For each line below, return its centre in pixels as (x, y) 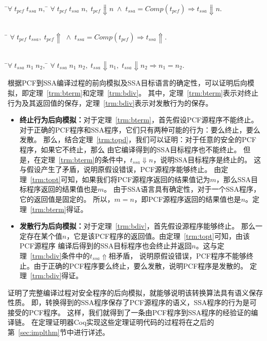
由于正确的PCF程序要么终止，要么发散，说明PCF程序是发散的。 (141, 265)
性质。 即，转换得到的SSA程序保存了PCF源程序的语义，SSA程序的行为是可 (132, 302)
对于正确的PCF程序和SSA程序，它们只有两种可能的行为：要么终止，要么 (140, 129)
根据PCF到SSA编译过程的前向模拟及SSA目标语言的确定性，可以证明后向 (127, 83)
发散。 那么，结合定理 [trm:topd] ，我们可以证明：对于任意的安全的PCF (138, 139)
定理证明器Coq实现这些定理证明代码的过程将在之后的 (126, 322)
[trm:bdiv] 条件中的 (60, 255)
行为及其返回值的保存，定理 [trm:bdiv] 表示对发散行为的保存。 (110, 102)
